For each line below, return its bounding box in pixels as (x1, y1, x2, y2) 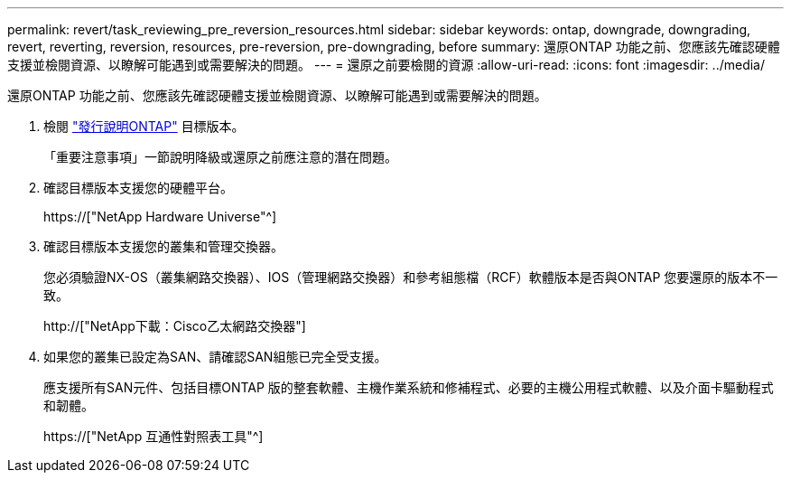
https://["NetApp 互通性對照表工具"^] (43, 428, 264, 444)
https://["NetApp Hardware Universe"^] (43, 209, 277, 224)
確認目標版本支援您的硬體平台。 (43, 180, 233, 195)
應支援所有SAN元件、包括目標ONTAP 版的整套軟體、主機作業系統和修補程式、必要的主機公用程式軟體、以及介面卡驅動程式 (43, 380, 774, 395)
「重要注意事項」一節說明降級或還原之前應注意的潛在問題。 (43, 149, 397, 165)
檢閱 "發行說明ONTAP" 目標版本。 (43, 118, 245, 134)
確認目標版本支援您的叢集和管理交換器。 (43, 239, 284, 254)
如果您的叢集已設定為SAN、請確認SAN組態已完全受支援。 (43, 349, 387, 364)
